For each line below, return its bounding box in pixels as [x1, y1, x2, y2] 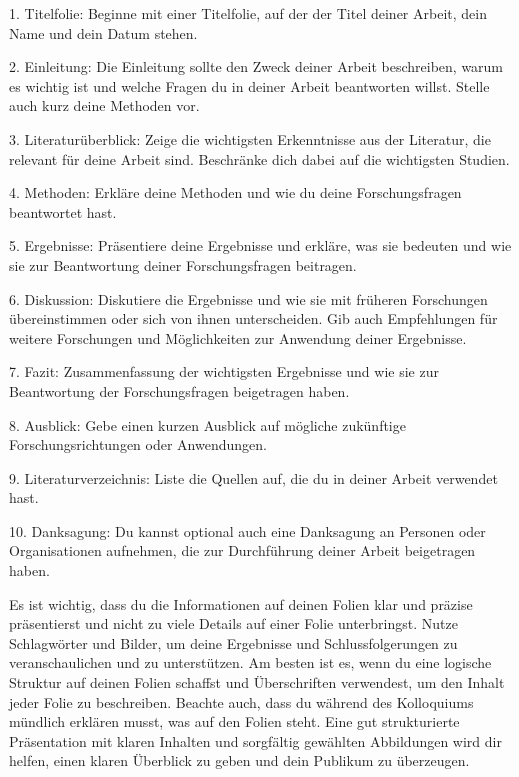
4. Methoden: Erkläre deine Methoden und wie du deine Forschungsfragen [9, 182, 462, 203]
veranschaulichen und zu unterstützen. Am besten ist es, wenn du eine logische [9, 652, 492, 673]
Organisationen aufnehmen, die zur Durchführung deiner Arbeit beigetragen [9, 540, 476, 561]
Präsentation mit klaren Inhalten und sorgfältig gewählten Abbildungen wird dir [9, 730, 502, 751]
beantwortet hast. [9, 201, 117, 222]
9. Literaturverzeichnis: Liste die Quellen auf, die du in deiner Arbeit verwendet [9, 467, 498, 488]
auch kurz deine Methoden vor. [9, 95, 200, 116]
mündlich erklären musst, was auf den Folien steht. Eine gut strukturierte [9, 711, 460, 732]
